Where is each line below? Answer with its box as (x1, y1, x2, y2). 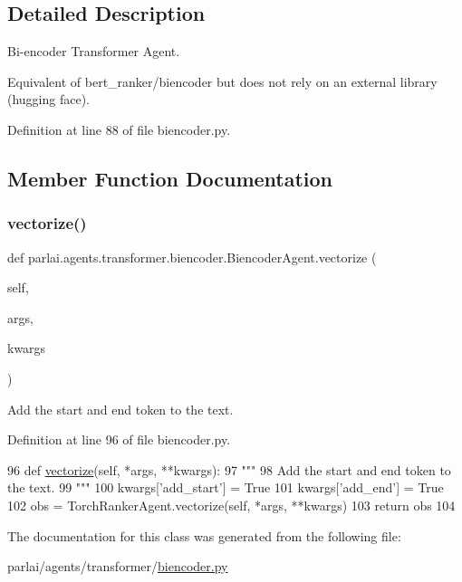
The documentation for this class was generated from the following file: (7, 526, 401, 545)
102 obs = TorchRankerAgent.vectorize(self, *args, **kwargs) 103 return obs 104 (7, 495, 456, 514)
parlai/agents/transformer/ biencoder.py (7, 557, 228, 576)
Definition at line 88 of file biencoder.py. (7, 119, 231, 138)
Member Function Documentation (7, 164, 333, 192)
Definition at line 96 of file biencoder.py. (7, 430, 231, 449)
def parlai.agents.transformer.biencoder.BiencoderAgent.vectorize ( (7, 247, 377, 266)
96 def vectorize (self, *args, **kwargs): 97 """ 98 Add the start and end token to (7, 460, 451, 479)
